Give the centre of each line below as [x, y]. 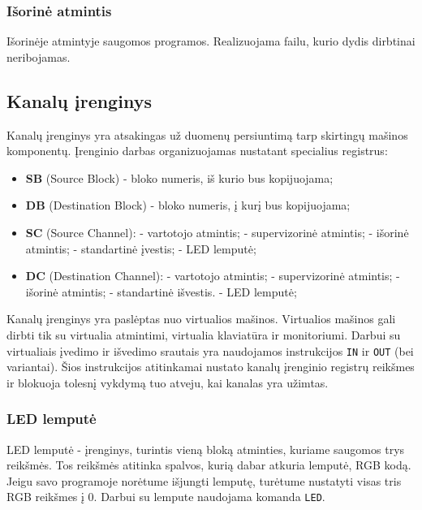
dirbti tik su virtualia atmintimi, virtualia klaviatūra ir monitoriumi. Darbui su [204, 334]
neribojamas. [39, 56]
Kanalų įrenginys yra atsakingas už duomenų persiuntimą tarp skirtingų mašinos [207, 134]
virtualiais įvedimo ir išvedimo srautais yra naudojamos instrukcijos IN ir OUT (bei [210, 350]
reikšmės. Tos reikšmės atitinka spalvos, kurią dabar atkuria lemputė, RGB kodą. [209, 465]
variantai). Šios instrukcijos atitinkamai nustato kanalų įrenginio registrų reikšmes [211, 367]
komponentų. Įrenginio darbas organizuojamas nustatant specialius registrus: [197, 151]
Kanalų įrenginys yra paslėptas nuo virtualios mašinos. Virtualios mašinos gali [201, 319]
